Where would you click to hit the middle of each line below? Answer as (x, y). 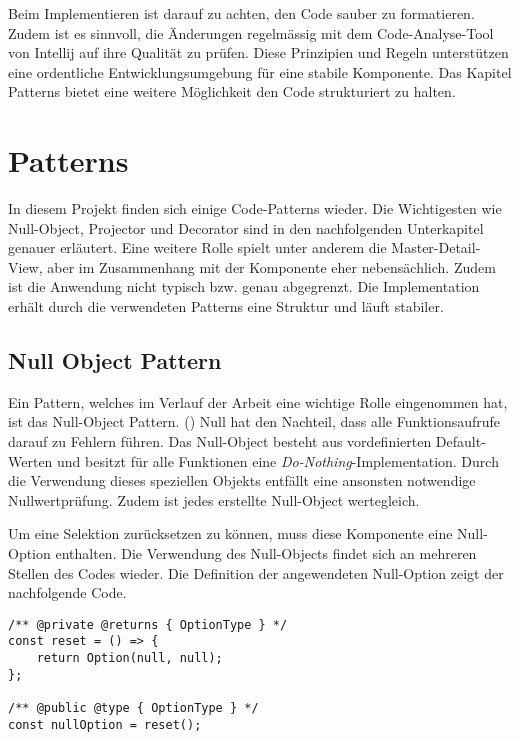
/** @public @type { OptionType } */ (133, 708)
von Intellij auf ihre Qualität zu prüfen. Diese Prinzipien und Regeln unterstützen (258, 52)
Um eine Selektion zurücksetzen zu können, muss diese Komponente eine (230, 533)
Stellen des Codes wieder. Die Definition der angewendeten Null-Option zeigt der (256, 572)
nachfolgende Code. (67, 592)
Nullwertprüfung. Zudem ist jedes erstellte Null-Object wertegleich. (214, 499)
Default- (460, 441)
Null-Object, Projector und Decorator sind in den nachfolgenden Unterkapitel (246, 227)
